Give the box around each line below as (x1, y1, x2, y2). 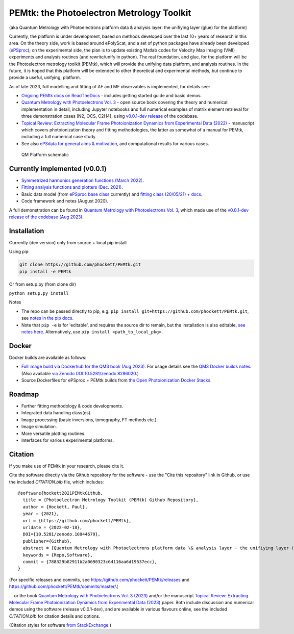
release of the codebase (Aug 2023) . (9, 214, 84, 220)
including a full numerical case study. (21, 134, 97, 140)
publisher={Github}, (23, 538, 73, 544)
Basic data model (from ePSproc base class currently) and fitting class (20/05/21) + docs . (21, 191, 203, 197)
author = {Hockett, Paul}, (23, 504, 88, 509)
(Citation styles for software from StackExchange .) (9, 622, 112, 628)
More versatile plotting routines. (21, 431, 86, 436)
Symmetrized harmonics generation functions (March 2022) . (21, 178, 144, 183)
